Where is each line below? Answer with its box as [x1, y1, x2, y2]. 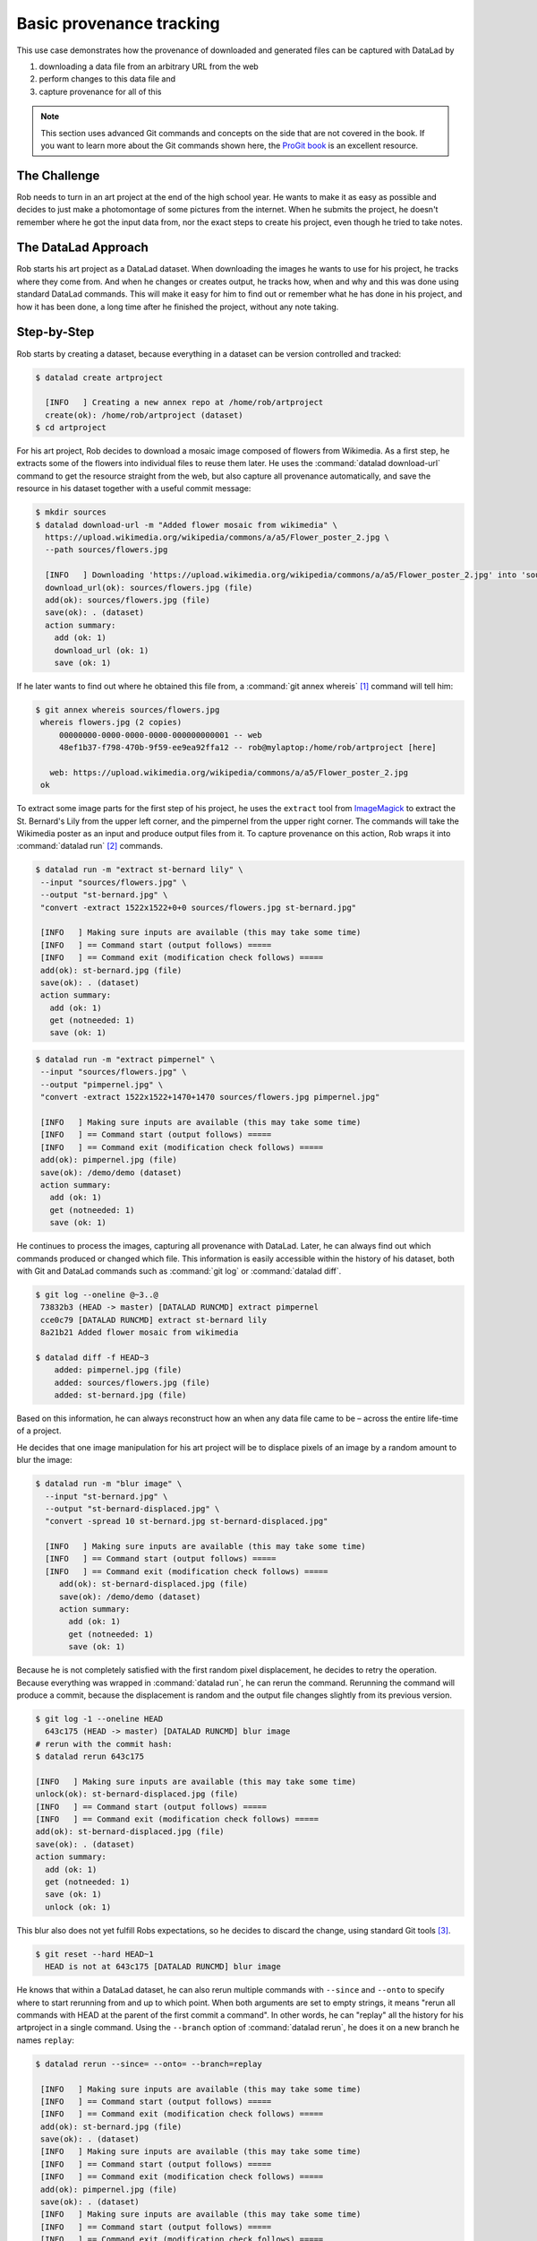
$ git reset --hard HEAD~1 [35, 1949, 154, 1959]
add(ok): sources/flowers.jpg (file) [45, 594, 210, 605]
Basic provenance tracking [16, 13, 221, 33]
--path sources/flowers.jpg [45, 545, 168, 555]
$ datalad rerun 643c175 [35, 1752, 145, 1761]
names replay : [16, 2035, 75, 2046]
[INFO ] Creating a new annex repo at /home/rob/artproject [45, 397, 324, 408]
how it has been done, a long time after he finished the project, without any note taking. [16, 301, 339, 312]
